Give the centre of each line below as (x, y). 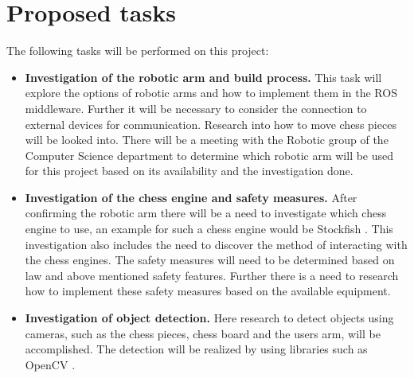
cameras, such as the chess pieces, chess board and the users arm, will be (203, 333)
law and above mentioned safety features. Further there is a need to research (212, 275)
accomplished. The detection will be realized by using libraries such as (196, 349)
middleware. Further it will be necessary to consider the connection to (196, 108)
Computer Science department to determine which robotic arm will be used (209, 155)
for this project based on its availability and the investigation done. (189, 171)
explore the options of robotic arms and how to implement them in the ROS (211, 93)
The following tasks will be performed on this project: (138, 51)
